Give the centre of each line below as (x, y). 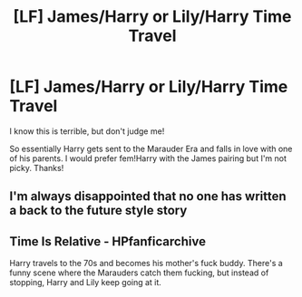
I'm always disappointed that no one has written (148, 196)
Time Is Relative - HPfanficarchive (108, 241)
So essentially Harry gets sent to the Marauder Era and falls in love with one (151, 148)
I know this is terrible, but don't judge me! (87, 131)
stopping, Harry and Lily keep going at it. (85, 283)
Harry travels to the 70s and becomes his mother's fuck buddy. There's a (146, 263)
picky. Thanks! (37, 168)
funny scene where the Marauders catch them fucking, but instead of (139, 273)
